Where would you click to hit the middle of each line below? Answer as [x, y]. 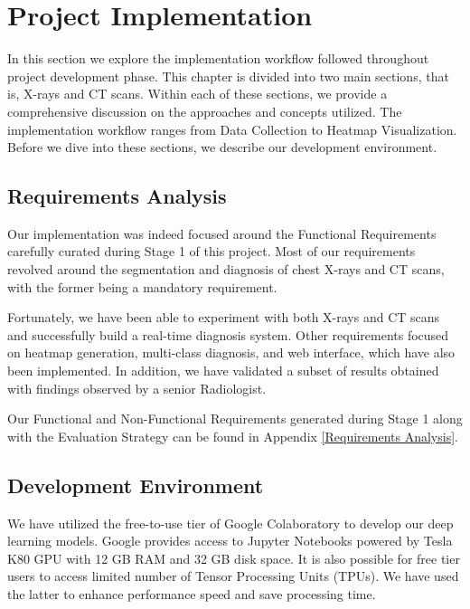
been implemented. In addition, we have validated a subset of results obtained [223, 371]
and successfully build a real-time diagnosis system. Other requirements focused [228, 334]
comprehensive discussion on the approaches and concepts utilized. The [205, 111]
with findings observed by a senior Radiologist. [137, 388]
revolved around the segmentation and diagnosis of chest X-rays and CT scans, [226, 269]
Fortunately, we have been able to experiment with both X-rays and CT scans [224, 317]
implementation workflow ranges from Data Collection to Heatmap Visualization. [232, 129]
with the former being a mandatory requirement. [142, 286]
